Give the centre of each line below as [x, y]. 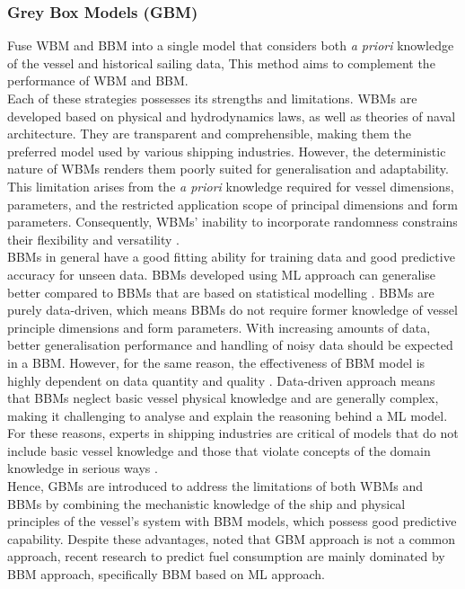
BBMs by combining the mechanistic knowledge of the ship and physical [206, 503]
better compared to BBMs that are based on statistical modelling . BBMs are [221, 292]
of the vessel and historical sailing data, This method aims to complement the [221, 62]
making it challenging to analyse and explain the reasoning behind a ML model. [228, 415]
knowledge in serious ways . [83, 468]
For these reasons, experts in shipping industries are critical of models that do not [233, 433]
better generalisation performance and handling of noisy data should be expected [230, 345]
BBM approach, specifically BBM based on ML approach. [166, 574]
